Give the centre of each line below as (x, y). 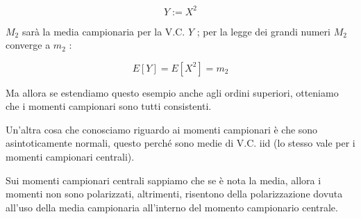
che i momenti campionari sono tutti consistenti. (109, 106)
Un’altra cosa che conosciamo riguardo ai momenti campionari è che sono (162, 129)
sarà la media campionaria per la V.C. (103, 31)
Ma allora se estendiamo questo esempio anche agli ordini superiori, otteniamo (172, 92)
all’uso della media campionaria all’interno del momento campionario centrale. (172, 207)
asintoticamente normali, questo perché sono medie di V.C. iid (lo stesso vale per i (180, 143)
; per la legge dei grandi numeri (263, 31)
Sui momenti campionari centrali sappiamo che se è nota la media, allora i (163, 180)
